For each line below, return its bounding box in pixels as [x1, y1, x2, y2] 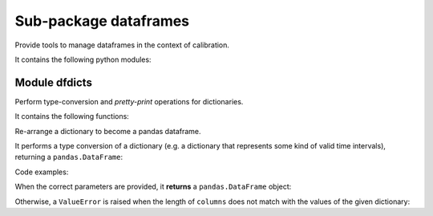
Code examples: [14, 167, 69, 177]
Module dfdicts [14, 75, 92, 89]
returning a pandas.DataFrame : [14, 153, 123, 162]
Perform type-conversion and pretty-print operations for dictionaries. [14, 96, 244, 106]
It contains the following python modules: [14, 55, 152, 64]
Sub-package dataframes [14, 12, 190, 30]
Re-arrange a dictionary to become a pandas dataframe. [14, 126, 201, 136]
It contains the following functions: [14, 112, 130, 121]
